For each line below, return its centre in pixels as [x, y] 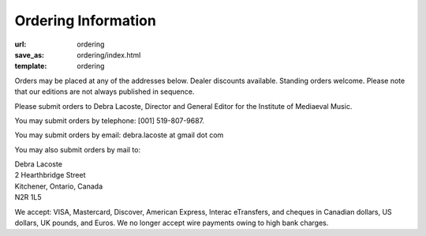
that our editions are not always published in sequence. [105, 92]
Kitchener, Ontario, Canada [59, 186]
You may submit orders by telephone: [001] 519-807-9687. [110, 120]
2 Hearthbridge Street [50, 175]
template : [31, 66]
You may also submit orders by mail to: [78, 149]
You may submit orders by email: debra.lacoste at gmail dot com [119, 135]
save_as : [30, 54]
